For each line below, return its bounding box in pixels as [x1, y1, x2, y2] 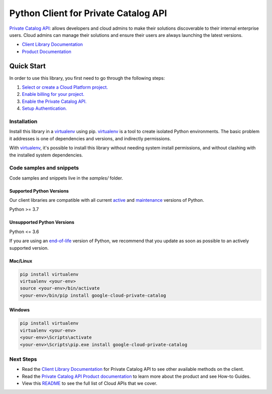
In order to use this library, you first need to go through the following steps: [9, 75, 165, 81]
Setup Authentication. [22, 105, 67, 111]
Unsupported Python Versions [9, 219, 75, 226]
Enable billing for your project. [22, 91, 85, 97]
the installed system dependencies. [9, 152, 83, 158]
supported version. [9, 245, 49, 251]
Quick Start [9, 62, 46, 70]
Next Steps [9, 356, 37, 363]
